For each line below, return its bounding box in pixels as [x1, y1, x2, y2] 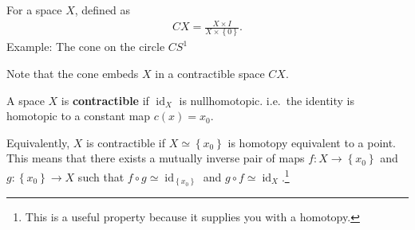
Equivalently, [6, 134, 70, 150]
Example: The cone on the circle [6, 38, 165, 55]
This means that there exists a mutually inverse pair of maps [6, 150, 305, 166]
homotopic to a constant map [6, 107, 151, 124]
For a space [6, 2, 62, 18]
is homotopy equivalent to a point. [227, 134, 397, 150]
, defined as [74, 2, 131, 18]
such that [77, 168, 125, 185]
